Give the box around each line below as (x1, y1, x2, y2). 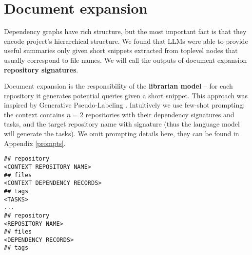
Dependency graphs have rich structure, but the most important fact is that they (4, 26, 247, 36)
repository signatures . (4, 64, 78, 74)
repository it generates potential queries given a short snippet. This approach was (4, 90, 248, 100)
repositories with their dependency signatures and (85, 109, 234, 119)
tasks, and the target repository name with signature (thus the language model (4, 119, 240, 129)
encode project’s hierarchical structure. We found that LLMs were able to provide (4, 36, 248, 46)
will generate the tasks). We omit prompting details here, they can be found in (4, 128, 239, 139)
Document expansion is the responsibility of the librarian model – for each (4, 81, 233, 91)
